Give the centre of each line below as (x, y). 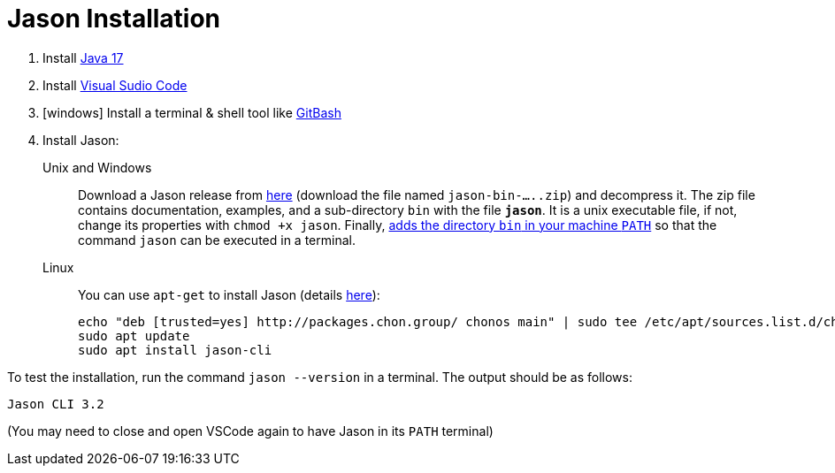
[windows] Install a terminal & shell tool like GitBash (192, 112)
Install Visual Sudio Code (115, 85)
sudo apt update (134, 336)
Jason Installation (114, 19)
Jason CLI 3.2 (56, 404)
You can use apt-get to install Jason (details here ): (229, 294)
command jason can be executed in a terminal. (217, 240)
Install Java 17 (83, 57)
